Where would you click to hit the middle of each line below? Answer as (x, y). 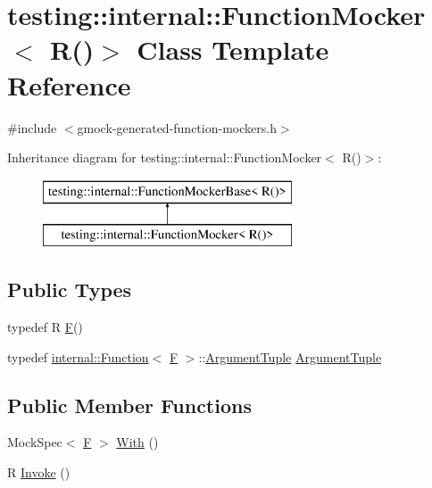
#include (32, 127)
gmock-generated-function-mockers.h (177, 127)
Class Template (233, 50)
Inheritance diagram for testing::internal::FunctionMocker (165, 157)
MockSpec (35, 442)
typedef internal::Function (78, 356)
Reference (69, 84)
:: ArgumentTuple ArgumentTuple (290, 356)
